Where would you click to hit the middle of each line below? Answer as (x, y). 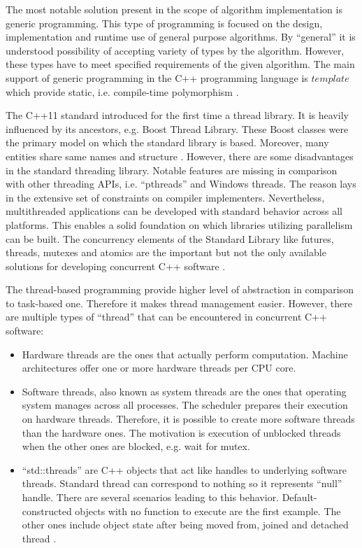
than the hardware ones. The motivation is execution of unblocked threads (181, 432)
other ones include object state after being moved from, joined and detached (185, 525)
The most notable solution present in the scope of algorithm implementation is (174, 9)
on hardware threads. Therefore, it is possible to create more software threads (188, 419)
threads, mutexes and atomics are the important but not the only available (166, 252)
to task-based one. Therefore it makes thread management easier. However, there (179, 303)
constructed (47, 511)
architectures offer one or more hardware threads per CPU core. (159, 368)
